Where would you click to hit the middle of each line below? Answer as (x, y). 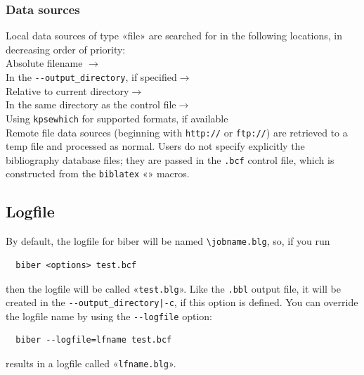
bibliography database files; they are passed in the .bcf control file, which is (170, 159)
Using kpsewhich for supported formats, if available (117, 118)
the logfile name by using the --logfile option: (109, 316)
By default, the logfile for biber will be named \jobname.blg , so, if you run (168, 241)
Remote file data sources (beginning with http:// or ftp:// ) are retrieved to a (177, 132)
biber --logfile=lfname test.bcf (94, 340)
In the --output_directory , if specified (91, 77)
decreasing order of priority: (66, 49)
